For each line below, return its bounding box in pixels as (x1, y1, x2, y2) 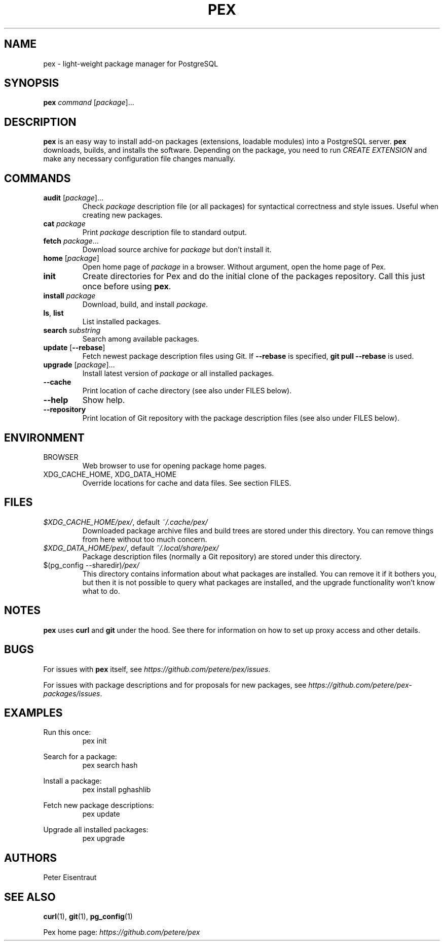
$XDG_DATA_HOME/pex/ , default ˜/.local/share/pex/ (43, 543, 219, 552)
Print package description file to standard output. (82, 228, 247, 237)
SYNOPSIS (4, 77, 59, 90)
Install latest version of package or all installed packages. (82, 369, 274, 378)
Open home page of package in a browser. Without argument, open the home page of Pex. (82, 262, 386, 272)
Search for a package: (43, 752, 117, 761)
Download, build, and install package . (82, 300, 208, 309)
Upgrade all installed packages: (43, 825, 149, 834)
